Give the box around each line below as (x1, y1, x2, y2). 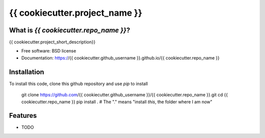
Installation (9, 68, 44, 76)
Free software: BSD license (21, 48, 76, 54)
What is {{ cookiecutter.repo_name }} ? (9, 26, 130, 34)
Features (9, 111, 37, 120)
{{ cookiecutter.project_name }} (9, 7, 142, 18)
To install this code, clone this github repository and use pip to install (9, 81, 148, 86)
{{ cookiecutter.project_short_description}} (9, 39, 96, 45)
